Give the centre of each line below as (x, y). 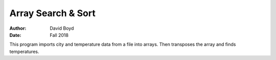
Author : (18, 28)
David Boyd (62, 28)
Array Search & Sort (52, 13)
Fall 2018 (59, 35)
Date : (15, 35)
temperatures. (24, 51)
